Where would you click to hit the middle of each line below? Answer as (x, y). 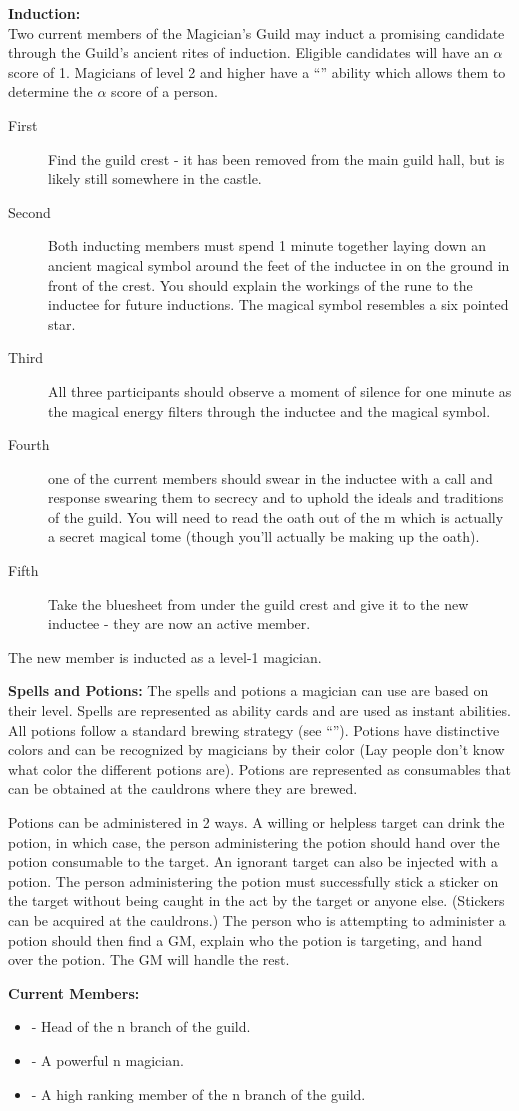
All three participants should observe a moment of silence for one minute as (280, 390)
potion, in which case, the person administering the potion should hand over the (254, 841)
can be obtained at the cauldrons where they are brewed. (183, 788)
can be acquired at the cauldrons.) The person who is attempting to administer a (257, 919)
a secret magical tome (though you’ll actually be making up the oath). (264, 536)
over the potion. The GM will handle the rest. (149, 959)
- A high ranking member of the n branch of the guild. (198, 1093)
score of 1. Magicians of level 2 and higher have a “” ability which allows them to (257, 71)
